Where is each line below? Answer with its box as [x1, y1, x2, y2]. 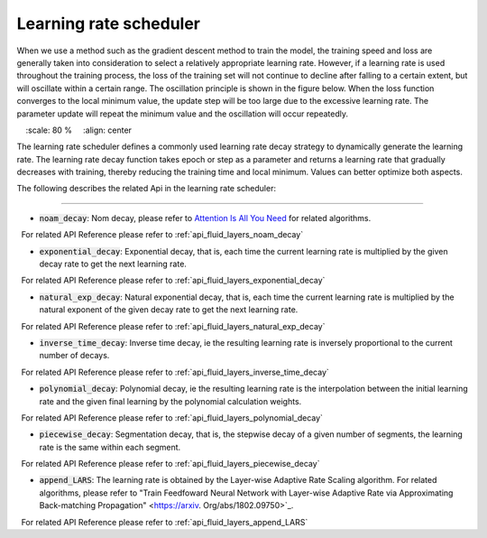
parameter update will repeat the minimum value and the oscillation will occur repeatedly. [16, 108, 349, 119]
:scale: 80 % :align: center [25, 125, 133, 135]
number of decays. [39, 350, 110, 361]
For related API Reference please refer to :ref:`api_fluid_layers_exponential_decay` [21, 275, 326, 286]
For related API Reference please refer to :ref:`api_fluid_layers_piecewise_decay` [21, 459, 320, 469]
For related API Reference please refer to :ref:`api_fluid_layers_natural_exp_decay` [21, 320, 326, 331]
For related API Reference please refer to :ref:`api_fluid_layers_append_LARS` [21, 516, 308, 527]
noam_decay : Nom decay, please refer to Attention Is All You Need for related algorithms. [39, 212, 372, 223]
